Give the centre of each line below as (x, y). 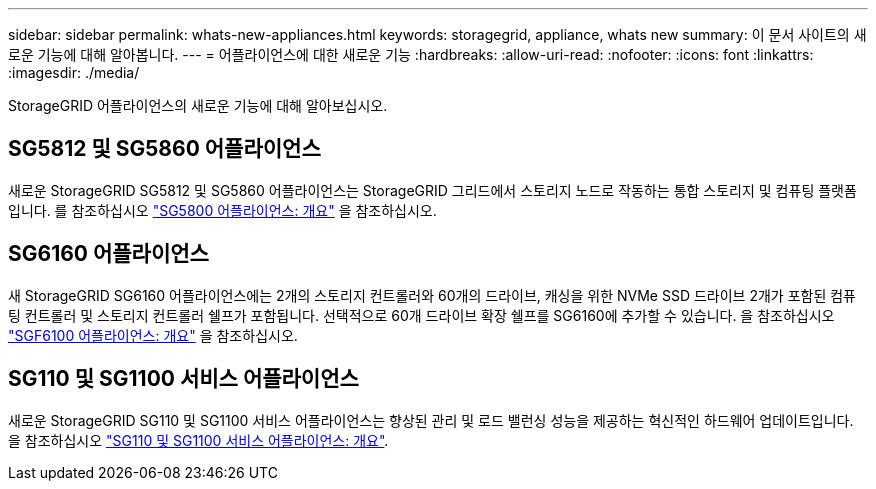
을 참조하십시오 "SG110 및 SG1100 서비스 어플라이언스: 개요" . (198, 440)
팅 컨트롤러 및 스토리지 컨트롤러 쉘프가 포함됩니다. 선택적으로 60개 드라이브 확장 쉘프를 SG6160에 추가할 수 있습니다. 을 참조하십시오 (421, 315)
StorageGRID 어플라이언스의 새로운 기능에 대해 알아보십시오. (198, 105)
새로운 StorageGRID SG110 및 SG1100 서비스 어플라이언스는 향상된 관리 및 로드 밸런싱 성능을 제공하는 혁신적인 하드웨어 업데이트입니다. (431, 420)
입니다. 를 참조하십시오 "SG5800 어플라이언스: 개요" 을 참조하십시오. (222, 210)
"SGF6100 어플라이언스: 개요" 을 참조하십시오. (153, 335)
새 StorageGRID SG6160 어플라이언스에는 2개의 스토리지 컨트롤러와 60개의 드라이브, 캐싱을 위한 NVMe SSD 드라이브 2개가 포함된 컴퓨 (432, 295)
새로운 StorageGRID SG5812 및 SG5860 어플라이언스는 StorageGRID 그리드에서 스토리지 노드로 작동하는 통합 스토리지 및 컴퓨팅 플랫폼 (432, 190)
